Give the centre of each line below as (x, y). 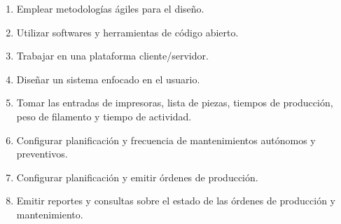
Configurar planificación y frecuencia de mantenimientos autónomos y (166, 140)
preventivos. (42, 154)
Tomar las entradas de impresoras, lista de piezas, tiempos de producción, (175, 103)
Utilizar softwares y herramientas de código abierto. (127, 32)
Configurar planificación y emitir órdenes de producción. (137, 177)
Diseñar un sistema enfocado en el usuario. (108, 79)
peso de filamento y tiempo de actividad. (104, 116)
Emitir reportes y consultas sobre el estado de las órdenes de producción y (176, 201)
